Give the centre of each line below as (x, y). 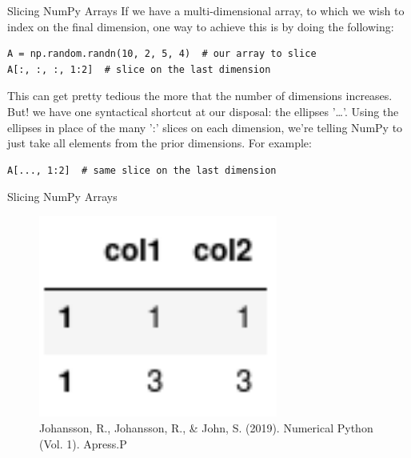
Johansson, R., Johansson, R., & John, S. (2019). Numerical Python (206, 427)
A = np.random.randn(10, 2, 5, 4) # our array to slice (162, 54)
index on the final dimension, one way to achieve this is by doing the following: (201, 26)
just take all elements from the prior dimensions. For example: (160, 143)
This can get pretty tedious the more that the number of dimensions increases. (200, 96)
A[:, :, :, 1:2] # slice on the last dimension (139, 69)
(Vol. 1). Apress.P (83, 443)
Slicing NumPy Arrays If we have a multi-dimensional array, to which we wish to (206, 10)
